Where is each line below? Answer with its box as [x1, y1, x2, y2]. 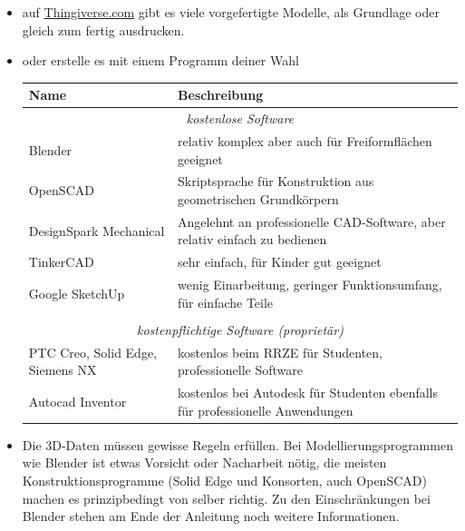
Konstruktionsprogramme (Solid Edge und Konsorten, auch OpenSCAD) [22, 470, 427, 489]
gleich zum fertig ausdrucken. [22, 20, 185, 39]
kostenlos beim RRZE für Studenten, [178, 342, 383, 361]
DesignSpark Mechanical [28, 221, 165, 240]
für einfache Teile [178, 292, 274, 311]
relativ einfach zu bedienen [178, 230, 327, 249]
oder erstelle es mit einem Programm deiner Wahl [22, 51, 299, 70]
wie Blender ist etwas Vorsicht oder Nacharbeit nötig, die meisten [22, 453, 387, 472]
